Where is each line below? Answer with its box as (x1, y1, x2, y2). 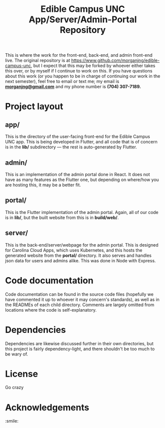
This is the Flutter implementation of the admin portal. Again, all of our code (5, 209, 159, 215)
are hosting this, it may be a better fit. (5, 182, 81, 188)
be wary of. (5, 351, 29, 357)
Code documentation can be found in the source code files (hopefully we (5, 291, 154, 297)
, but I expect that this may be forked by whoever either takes (31, 63, 156, 69)
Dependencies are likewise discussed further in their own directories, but (5, 340, 154, 346)
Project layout (5, 101, 64, 112)
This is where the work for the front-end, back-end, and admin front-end (5, 52, 153, 58)
